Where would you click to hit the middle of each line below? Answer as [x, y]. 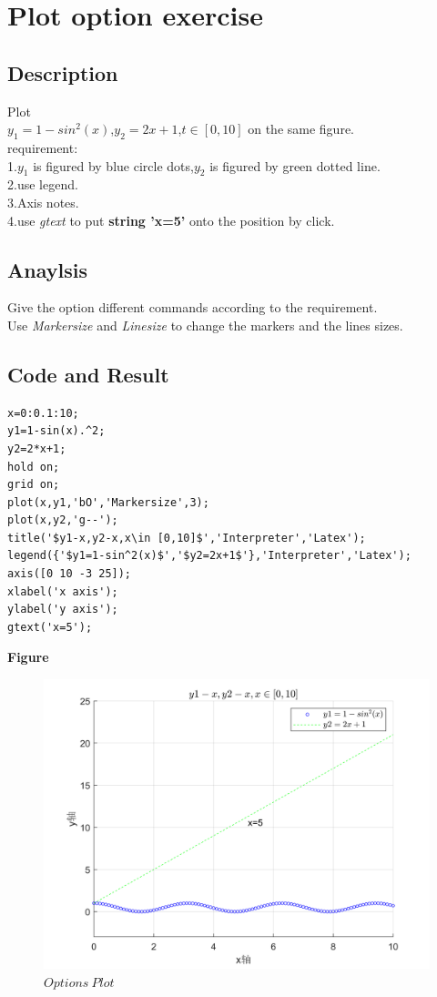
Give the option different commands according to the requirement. [193, 307]
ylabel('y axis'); [63, 610]
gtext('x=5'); [50, 627]
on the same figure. [301, 129]
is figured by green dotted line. [295, 165]
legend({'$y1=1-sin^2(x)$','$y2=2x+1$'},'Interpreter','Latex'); [209, 556]
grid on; [34, 485]
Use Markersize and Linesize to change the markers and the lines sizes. [205, 325]
